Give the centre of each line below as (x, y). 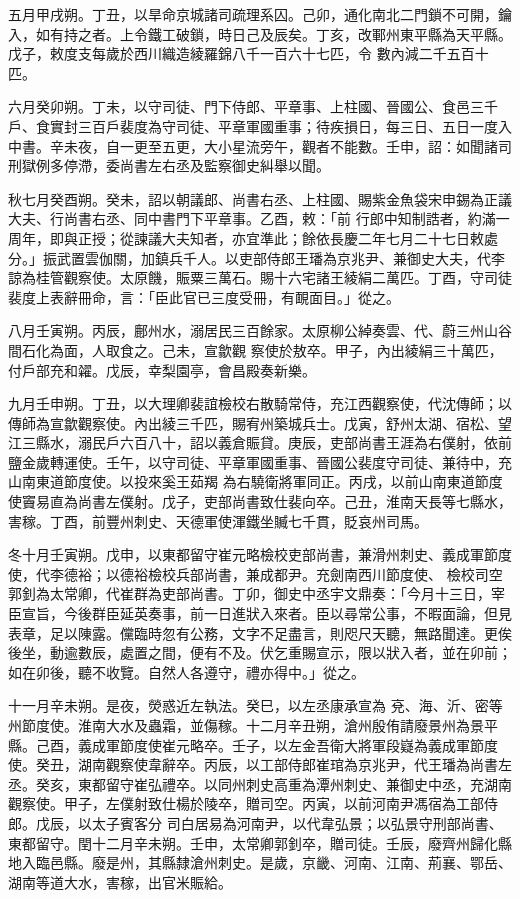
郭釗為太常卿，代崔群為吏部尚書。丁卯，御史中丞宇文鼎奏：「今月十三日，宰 (256, 593)
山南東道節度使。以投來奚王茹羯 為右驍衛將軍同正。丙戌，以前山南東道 (241, 481)
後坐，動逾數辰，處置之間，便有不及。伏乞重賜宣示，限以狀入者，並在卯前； (260, 652)
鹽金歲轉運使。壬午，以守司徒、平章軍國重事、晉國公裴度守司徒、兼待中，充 (260, 461)
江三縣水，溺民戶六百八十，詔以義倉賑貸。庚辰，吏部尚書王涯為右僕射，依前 (260, 442)
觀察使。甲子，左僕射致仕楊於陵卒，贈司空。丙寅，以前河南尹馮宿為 (232, 803)
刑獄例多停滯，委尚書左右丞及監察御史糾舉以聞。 (169, 165)
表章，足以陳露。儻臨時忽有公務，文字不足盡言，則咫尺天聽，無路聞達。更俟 (260, 632)
